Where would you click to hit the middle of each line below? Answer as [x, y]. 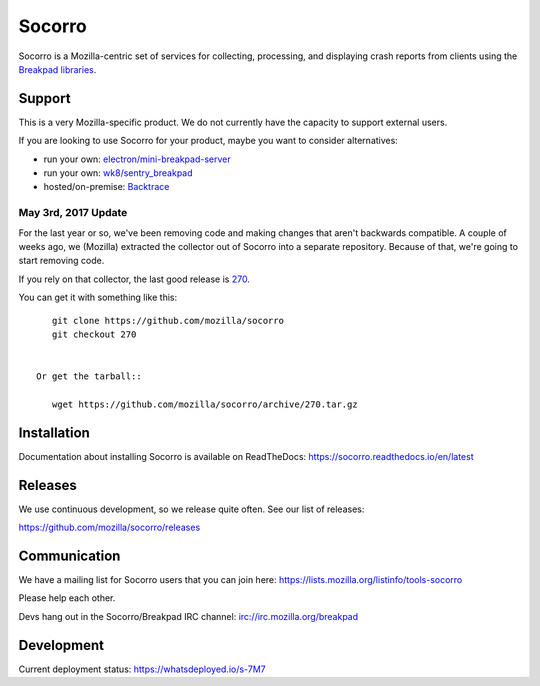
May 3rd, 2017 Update [73, 213]
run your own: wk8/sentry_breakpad [118, 173]
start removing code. [61, 261]
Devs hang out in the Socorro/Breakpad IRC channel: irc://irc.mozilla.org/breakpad [188, 616]
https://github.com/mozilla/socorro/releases [109, 527]
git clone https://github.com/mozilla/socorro [168, 320]
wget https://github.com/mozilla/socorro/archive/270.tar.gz [205, 404]
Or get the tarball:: [89, 376]
